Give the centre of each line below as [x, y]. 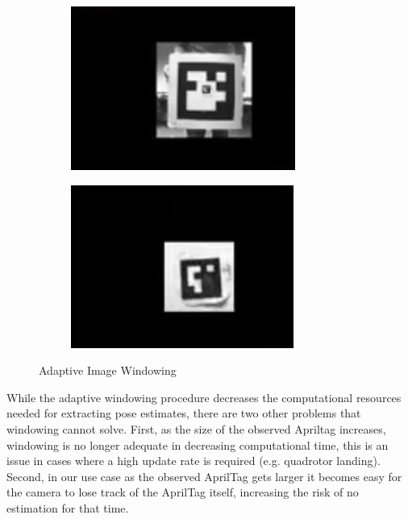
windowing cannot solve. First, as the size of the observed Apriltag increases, [196, 428]
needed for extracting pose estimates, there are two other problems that [184, 413]
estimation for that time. [68, 507]
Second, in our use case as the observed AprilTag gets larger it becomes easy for [204, 476]
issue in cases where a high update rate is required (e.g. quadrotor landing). [194, 461]
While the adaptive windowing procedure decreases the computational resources [204, 397]
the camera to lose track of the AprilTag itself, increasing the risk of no [183, 492]
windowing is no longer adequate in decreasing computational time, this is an [198, 444]
